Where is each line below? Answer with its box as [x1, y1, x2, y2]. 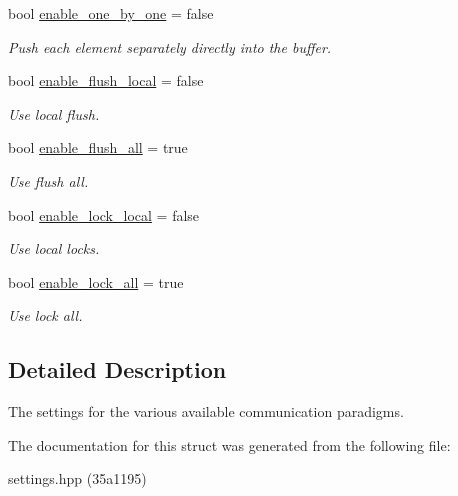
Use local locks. [8, 238, 100, 259]
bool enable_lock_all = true [8, 271, 184, 292]
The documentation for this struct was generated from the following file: [8, 434, 451, 455]
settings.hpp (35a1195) [8, 468, 147, 489]
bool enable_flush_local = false [8, 70, 204, 91]
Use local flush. [8, 103, 100, 124]
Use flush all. [8, 170, 89, 191]
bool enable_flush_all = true [8, 137, 188, 158]
